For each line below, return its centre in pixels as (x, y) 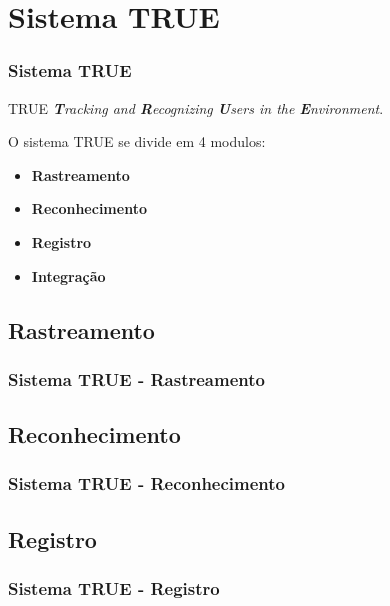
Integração (68, 275)
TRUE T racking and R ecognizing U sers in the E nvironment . (196, 107)
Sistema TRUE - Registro (114, 588)
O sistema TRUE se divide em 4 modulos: (137, 141)
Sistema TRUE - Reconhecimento (146, 483)
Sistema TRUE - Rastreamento (136, 378)
